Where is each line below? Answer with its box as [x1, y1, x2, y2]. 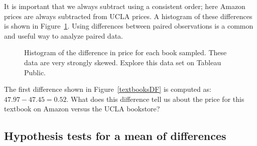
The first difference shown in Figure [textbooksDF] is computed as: [4, 84, 211, 94]
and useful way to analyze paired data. [4, 30, 123, 41]
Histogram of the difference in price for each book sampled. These [24, 47, 227, 58]
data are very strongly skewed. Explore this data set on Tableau [24, 57, 221, 67]
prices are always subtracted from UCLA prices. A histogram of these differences [4, 11, 252, 21]
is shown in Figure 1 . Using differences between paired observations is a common [4, 21, 253, 31]
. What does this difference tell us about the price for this [66, 93, 244, 104]
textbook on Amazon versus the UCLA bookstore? [4, 103, 160, 114]
